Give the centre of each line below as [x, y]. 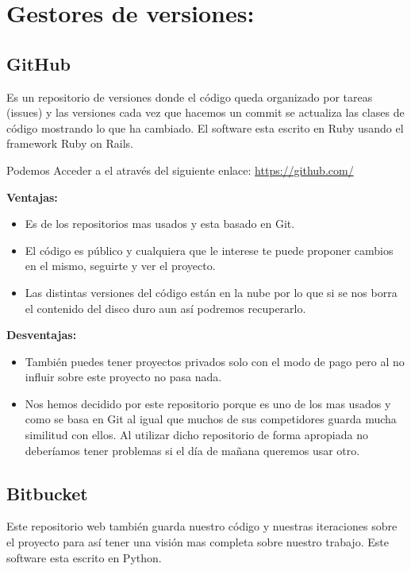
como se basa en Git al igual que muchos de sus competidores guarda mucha [211, 419]
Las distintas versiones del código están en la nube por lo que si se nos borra [211, 292]
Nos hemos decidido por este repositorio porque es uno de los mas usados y [208, 403]
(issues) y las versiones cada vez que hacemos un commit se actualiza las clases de [205, 112]
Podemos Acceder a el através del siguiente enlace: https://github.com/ [180, 170]
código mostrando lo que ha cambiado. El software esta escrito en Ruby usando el [205, 127]
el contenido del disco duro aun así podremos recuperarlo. [165, 308]
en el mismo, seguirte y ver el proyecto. [120, 266]
